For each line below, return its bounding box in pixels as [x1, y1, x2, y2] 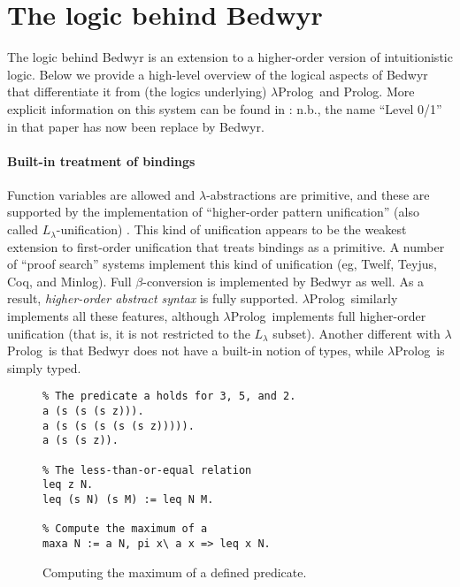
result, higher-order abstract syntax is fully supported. [7, 289, 299, 308]
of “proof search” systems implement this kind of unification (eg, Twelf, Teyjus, [7, 255, 437, 273]
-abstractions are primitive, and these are [206, 185, 430, 203]
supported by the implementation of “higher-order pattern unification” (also [7, 202, 419, 221]
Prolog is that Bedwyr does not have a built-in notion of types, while [7, 341, 384, 360]
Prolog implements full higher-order [230, 307, 426, 325]
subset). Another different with [272, 324, 441, 342]
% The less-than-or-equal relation [42, 463, 252, 476]
